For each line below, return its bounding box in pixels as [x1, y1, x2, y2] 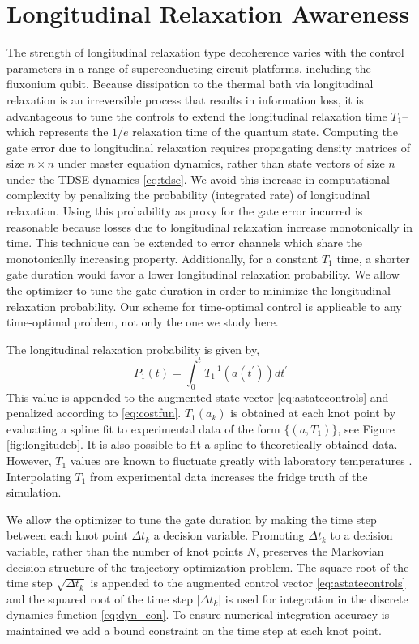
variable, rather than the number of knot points [6, 543, 243, 560]
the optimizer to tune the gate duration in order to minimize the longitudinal [6, 282, 391, 299]
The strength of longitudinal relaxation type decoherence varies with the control [6, 44, 404, 61]
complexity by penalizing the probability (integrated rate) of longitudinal [6, 186, 370, 203]
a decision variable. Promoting [153, 527, 305, 544]
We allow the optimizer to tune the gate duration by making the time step [6, 510, 377, 527]
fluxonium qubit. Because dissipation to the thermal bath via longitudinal [6, 75, 374, 92]
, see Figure [337, 420, 395, 437]
